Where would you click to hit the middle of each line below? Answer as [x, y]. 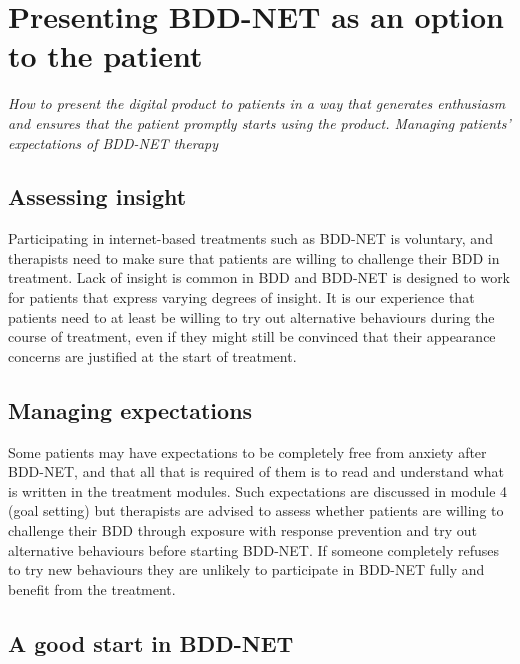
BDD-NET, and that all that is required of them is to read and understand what [256, 471]
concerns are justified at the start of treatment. [152, 355]
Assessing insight [97, 196]
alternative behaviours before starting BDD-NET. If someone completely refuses [253, 549]
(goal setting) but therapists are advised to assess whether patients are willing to [256, 510]
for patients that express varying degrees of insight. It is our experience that [241, 297]
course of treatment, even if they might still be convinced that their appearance [252, 336]
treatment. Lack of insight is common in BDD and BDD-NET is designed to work [259, 277]
